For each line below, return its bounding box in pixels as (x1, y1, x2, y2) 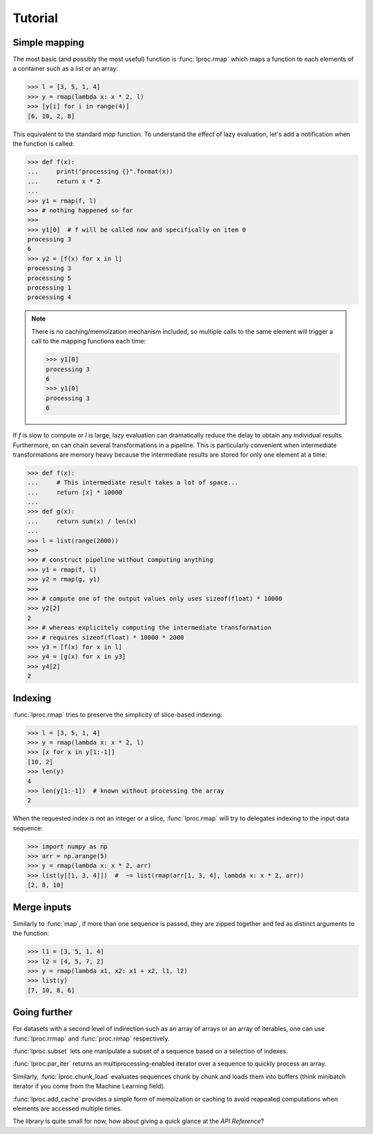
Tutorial (12, 10, 59, 26)
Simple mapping (12, 37, 84, 48)
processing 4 (27, 294, 72, 301)
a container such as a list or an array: (12, 64, 119, 73)
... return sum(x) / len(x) (27, 517, 137, 525)
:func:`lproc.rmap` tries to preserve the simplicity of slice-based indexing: (12, 710, 222, 719)
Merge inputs (12, 901, 72, 913)
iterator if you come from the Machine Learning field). (12, 1082, 166, 1090)
